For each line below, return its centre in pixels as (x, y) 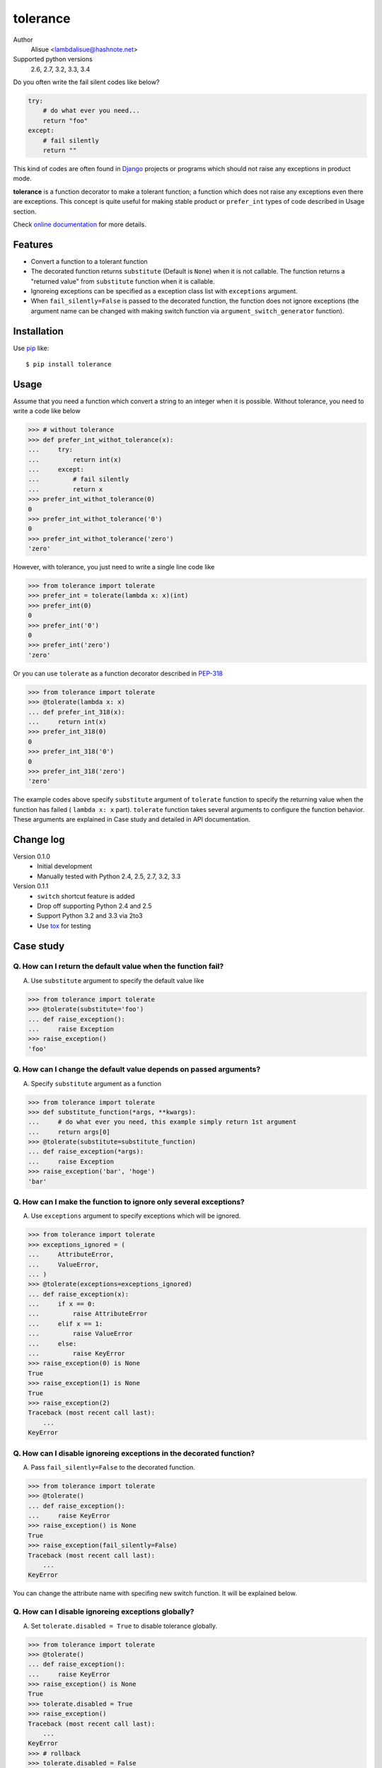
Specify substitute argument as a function (96, 1083)
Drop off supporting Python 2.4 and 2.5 (94, 906)
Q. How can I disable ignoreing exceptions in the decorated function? (134, 1453)
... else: (52, 1343)
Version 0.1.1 (31, 886)
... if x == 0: (62, 1304)
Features (33, 244)
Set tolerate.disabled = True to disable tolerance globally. (124, 1626)
